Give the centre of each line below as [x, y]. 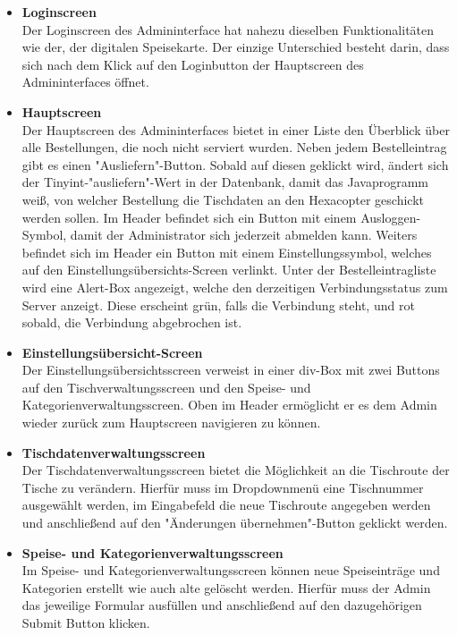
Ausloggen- [391, 217]
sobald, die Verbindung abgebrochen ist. [132, 322]
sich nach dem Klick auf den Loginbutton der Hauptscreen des [193, 64]
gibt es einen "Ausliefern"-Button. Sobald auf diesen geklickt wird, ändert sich [235, 164]
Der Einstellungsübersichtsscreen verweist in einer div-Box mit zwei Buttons [231, 370]
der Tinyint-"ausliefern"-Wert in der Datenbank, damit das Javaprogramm [225, 182]
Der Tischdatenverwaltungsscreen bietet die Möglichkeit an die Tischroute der [236, 470]
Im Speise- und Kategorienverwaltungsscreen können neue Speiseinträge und [231, 570]
